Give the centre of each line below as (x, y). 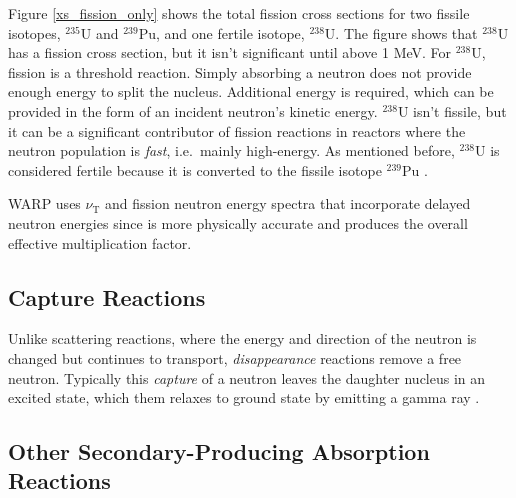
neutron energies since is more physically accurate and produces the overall (238, 222)
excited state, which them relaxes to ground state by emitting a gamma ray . (244, 397)
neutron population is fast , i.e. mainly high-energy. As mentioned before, (231, 150)
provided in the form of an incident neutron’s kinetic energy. (193, 110)
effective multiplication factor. (100, 242)
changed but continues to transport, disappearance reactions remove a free (235, 357)
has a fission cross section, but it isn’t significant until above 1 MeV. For (230, 52)
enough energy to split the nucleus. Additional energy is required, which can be (251, 91)
